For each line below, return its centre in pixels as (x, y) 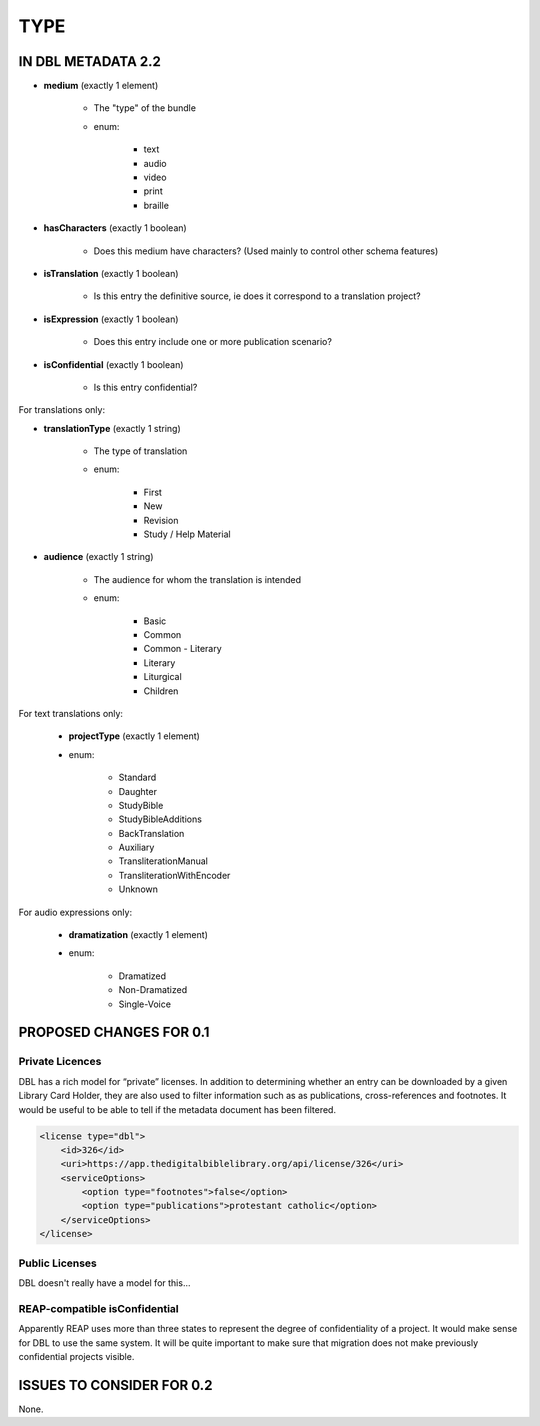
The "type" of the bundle (145, 108)
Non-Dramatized (153, 990)
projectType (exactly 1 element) (134, 736)
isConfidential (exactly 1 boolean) (113, 364)
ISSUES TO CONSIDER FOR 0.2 (115, 1385)
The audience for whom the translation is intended (197, 579)
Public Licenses (57, 1263)
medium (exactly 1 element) (101, 86)
